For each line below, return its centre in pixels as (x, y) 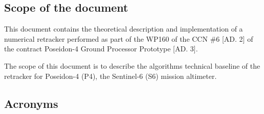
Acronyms (31, 103)
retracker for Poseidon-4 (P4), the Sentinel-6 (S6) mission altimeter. (111, 76)
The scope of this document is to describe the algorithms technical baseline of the (132, 65)
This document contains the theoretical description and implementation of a (124, 29)
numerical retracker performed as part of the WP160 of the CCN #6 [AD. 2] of (129, 38)
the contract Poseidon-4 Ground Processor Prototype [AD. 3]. (101, 49)
